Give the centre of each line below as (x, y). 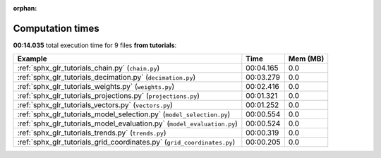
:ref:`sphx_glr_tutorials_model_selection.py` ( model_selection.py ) (124, 114)
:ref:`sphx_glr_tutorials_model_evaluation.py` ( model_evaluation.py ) (127, 123)
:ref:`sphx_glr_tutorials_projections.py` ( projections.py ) (109, 96)
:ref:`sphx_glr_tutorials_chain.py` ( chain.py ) (89, 68)
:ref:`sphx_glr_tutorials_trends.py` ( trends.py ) (92, 133)
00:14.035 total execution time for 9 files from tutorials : (95, 45)
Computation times (56, 28)
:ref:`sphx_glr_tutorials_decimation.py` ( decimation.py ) (107, 78)
